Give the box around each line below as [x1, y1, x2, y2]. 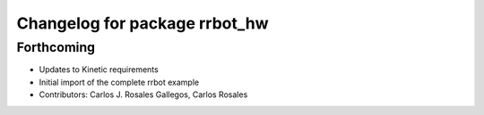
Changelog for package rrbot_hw [16, 13, 269, 33]
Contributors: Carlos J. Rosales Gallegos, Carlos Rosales [39, 89, 248, 100]
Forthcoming [16, 39, 96, 55]
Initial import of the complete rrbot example [39, 77, 200, 87]
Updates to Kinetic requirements [39, 64, 159, 75]
